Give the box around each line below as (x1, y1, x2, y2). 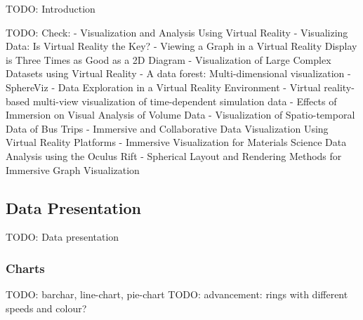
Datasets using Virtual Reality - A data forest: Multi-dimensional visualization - (6, 66, 351, 81)
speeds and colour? (6, 300, 87, 315)
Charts (6, 259, 45, 276)
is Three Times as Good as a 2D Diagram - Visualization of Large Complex (6, 52, 331, 67)
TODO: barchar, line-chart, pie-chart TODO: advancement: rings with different (6, 287, 348, 302)
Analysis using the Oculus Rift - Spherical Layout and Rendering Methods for (6, 148, 342, 163)
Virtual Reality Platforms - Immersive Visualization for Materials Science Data (6, 135, 347, 149)
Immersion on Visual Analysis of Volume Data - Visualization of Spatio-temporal (6, 107, 355, 122)
